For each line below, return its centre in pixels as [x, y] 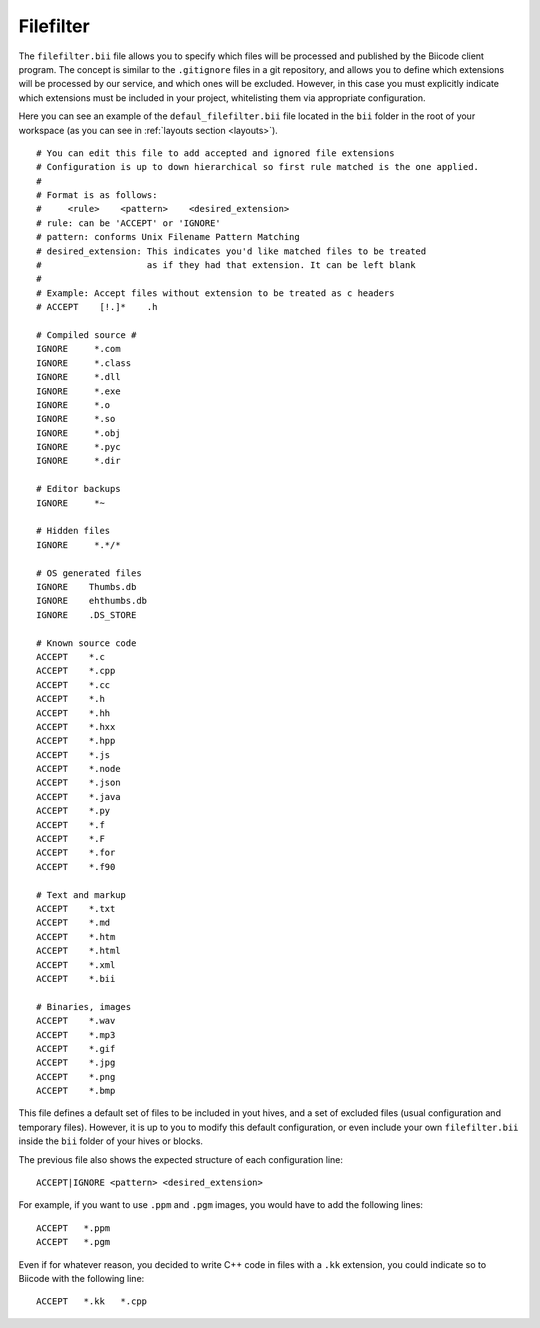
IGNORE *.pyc [78, 447]
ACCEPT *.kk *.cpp [92, 1301]
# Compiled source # [86, 334]
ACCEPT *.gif [76, 1048]
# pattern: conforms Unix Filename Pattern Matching [168, 237]
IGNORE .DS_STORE [86, 614]
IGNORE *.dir [78, 461]
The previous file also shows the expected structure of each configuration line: [181, 1159]
